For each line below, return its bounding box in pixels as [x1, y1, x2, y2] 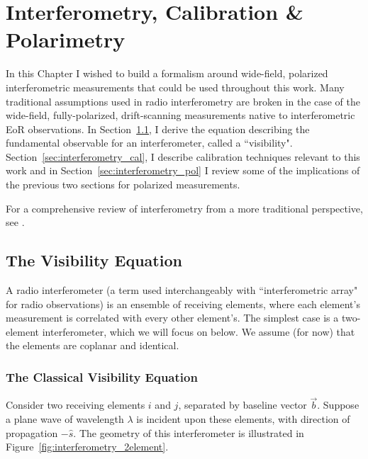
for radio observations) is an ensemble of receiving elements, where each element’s [6, 296, 360, 311]
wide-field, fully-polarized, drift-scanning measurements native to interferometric [6, 108, 355, 123]
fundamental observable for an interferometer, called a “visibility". [6, 135, 293, 150]
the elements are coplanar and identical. [6, 338, 179, 353]
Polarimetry [6, 25, 126, 54]
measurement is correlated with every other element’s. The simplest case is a [6, 310, 339, 325]
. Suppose [317, 397, 359, 412]
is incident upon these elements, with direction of [136, 412, 350, 426]
